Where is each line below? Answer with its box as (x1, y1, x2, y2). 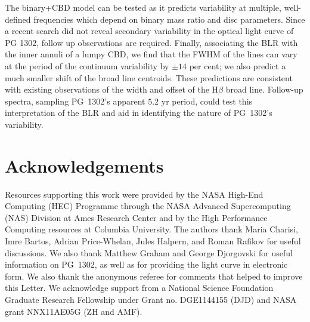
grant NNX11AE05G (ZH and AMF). (5, 305, 142, 317)
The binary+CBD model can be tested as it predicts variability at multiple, (5, 1, 281, 13)
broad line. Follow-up (225, 83, 303, 96)
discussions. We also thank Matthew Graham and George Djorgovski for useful (5, 246, 293, 259)
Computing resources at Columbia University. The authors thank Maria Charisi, (5, 223, 298, 235)
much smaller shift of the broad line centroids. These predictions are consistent (5, 71, 293, 84)
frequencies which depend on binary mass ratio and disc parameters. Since (33, 13, 305, 25)
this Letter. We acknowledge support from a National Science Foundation (5, 281, 274, 294)
